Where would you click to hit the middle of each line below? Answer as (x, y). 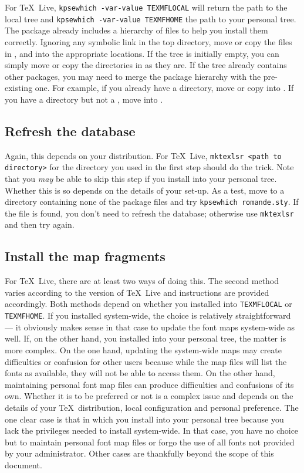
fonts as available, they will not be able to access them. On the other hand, (140, 373)
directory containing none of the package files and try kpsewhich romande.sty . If (152, 202)
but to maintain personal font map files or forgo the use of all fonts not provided (150, 442)
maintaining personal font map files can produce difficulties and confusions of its (149, 384)
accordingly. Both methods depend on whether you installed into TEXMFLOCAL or (148, 304)
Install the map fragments (85, 256)
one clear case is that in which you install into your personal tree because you (144, 419)
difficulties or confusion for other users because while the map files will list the (146, 361)
